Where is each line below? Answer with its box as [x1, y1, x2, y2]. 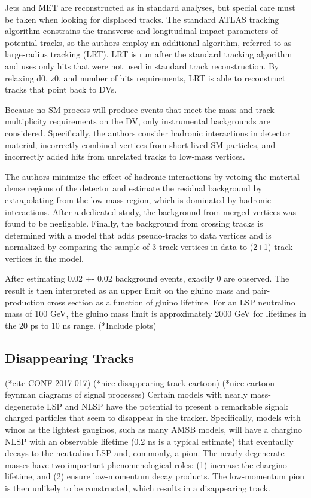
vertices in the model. [5, 252, 84, 264]
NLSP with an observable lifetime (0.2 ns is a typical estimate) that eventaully [5, 435, 294, 447]
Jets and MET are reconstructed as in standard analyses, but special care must [5, 1, 295, 13]
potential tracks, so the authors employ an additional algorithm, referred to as [5, 36, 292, 48]
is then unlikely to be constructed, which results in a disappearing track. [5, 481, 270, 494]
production [5, 295, 45, 308]
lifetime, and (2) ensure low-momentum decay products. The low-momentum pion [5, 470, 305, 482]
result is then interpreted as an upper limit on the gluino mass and [5, 284, 250, 297]
